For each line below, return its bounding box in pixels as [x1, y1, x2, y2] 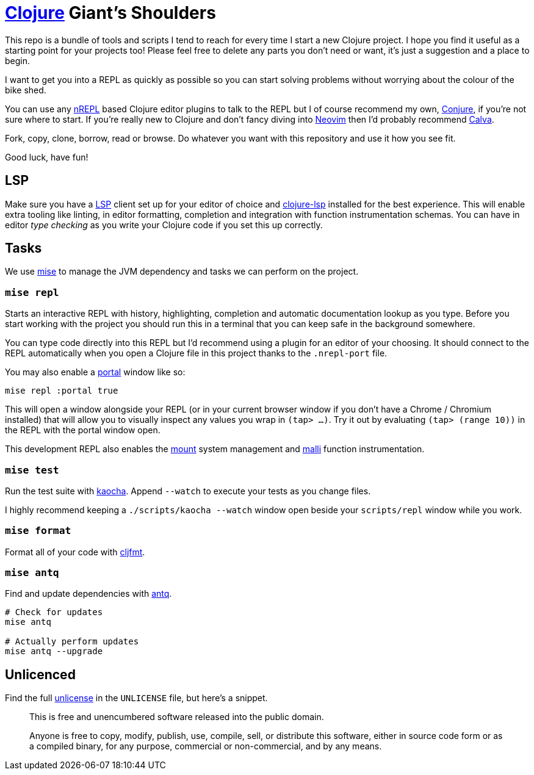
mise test [5, 464, 59, 476]
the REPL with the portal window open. [5, 425, 161, 436]
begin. [5, 55, 31, 66]
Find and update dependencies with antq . [5, 588, 172, 599]
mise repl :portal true [5, 386, 118, 396]
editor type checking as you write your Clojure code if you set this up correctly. [5, 219, 323, 230]
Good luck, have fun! [5, 151, 88, 162]
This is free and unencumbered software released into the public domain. [29, 712, 324, 723]
